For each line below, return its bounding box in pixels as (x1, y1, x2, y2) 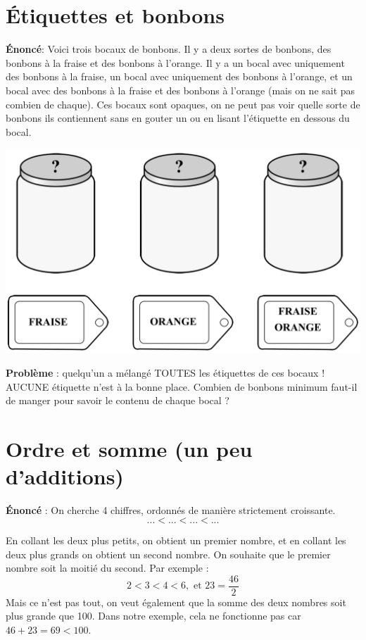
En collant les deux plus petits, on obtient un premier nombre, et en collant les (6, 532, 346, 547)
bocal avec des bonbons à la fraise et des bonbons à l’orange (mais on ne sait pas (6, 82, 355, 97)
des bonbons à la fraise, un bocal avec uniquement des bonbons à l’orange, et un (6, 69, 353, 84)
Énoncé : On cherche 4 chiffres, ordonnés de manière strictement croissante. (6, 503, 336, 517)
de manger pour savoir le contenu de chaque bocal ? (6, 393, 229, 408)
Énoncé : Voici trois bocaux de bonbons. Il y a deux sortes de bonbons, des (6, 42, 332, 56)
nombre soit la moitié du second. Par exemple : (6, 560, 209, 575)
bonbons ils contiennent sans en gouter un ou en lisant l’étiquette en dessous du (6, 111, 350, 125)
